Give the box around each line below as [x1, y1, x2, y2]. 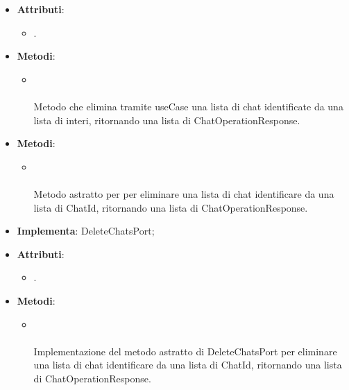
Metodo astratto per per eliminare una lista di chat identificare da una [33, 186, 334, 201]
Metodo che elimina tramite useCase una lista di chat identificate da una [33, 99, 343, 113]
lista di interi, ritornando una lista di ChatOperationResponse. [33, 112, 300, 127]
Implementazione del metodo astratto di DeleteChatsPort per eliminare [33, 344, 337, 358]
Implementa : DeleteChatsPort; [17, 223, 155, 238]
